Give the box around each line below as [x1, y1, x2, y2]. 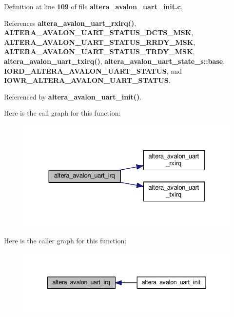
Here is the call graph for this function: [4, 108, 121, 118]
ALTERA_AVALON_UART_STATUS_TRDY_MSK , [4, 46, 195, 57]
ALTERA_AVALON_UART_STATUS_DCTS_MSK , [4, 27, 194, 38]
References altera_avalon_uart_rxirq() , [4, 18, 136, 28]
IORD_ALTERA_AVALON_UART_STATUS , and [4, 65, 182, 76]
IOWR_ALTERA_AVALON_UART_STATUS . [4, 75, 171, 85]
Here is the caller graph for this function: [4, 236, 127, 246]
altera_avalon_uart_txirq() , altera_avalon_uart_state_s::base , [4, 56, 225, 66]
